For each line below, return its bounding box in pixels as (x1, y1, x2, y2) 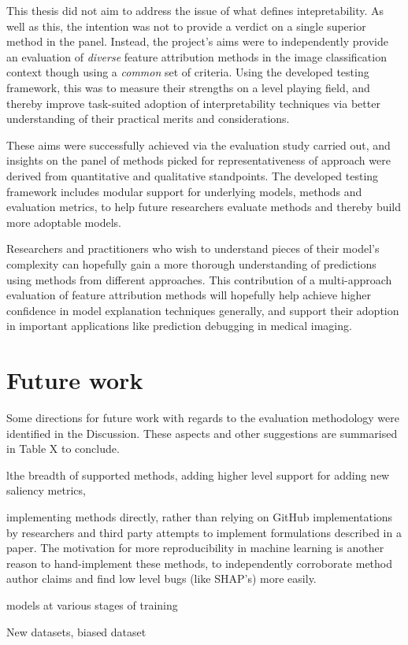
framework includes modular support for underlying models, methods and (6, 183, 362, 199)
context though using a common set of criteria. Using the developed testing (6, 64, 369, 80)
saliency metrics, (6, 482, 86, 499)
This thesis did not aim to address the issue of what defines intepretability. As (6, 2, 384, 18)
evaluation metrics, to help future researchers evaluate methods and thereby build (6, 198, 402, 215)
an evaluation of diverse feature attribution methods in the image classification (6, 48, 387, 65)
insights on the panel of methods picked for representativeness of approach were (6, 152, 391, 169)
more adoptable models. (6, 213, 121, 230)
